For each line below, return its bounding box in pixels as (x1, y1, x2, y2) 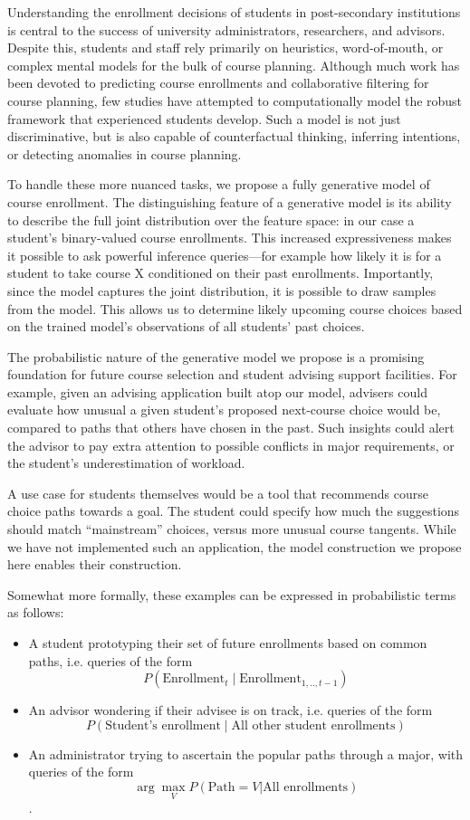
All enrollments (263, 780, 349, 794)
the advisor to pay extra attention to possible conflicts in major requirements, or (7, 435, 455, 454)
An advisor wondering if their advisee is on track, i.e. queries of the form (28, 701, 433, 720)
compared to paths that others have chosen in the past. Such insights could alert (7, 418, 455, 437)
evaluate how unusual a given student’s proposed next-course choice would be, (7, 400, 441, 419)
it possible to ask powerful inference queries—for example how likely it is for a (7, 245, 442, 264)
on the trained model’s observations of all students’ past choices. (7, 317, 365, 336)
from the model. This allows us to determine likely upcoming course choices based (7, 299, 463, 318)
